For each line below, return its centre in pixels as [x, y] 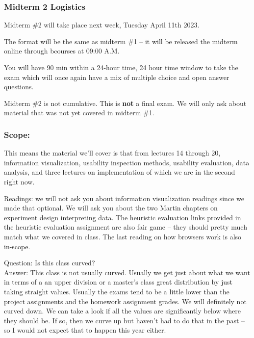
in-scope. [17, 246]
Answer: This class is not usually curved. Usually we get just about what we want [127, 272]
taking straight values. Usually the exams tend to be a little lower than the [117, 291]
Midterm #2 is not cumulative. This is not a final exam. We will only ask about [125, 103]
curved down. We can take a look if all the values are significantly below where [122, 311]
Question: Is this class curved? [50, 263]
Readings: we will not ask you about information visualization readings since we [124, 198]
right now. [19, 181]
